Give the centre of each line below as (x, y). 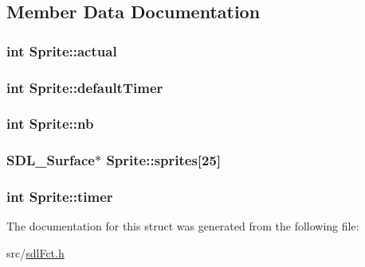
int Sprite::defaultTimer (85, 87)
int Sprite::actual (62, 50)
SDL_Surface (51, 160)
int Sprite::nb (50, 124)
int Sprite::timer (60, 197)
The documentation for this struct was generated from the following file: (183, 226)
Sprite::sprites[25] (164, 160)
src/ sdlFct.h (35, 252)
